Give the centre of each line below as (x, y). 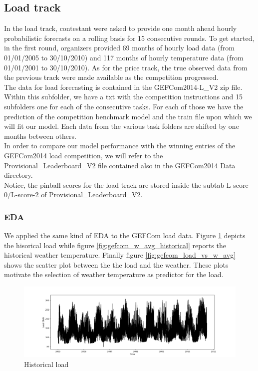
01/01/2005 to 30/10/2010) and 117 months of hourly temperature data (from (124, 57)
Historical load (46, 364)
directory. (18, 175)
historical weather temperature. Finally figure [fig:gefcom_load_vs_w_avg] (120, 255)
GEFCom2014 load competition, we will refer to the (84, 155)
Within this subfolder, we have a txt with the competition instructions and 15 (123, 97)
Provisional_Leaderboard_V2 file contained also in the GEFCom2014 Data (120, 165)
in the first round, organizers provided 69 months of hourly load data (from (119, 48)
